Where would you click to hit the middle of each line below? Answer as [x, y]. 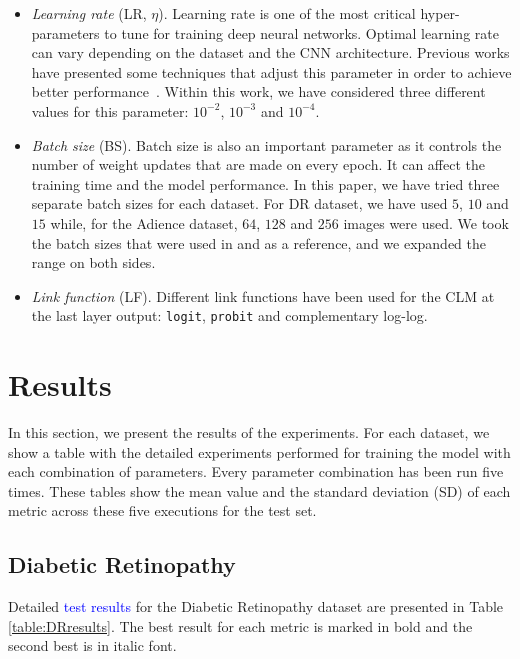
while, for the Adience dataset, [144, 222]
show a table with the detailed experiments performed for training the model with [259, 451]
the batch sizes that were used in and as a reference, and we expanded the [259, 242]
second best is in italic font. [92, 645]
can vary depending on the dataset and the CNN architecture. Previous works [270, 52]
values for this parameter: [110, 110]
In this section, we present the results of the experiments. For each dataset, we [249, 432]
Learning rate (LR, [89, 13]
